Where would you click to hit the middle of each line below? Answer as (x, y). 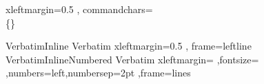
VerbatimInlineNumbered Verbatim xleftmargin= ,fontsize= (132, 59)
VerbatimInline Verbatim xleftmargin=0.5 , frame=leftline (129, 46)
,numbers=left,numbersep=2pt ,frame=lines (98, 73)
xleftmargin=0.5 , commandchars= (79, 9)
